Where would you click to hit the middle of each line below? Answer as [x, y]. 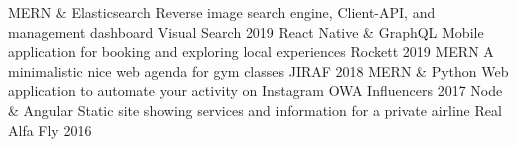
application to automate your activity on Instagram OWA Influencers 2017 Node [255, 90]
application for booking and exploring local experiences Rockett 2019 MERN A [251, 51]
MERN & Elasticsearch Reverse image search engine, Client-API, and [222, 12]
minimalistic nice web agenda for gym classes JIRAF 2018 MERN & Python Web [258, 70]
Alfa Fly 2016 [50, 129]
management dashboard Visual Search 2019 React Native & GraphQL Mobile [246, 31]
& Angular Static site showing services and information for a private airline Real [255, 109]
